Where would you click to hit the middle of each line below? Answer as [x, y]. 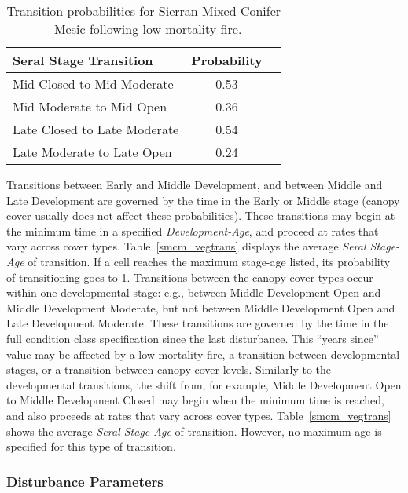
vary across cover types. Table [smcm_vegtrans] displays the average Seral [186, 246]
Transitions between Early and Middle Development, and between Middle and [195, 184]
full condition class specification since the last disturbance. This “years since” [193, 338]
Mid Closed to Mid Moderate [93, 84]
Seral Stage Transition [83, 60]
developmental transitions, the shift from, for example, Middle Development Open [204, 384]
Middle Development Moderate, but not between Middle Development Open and [201, 307]
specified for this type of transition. [91, 446]
